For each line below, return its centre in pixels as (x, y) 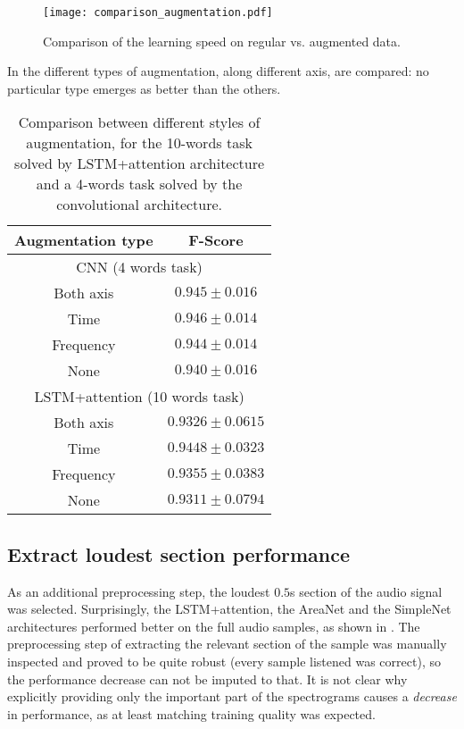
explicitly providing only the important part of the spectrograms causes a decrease (232, 696)
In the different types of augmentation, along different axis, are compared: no (218, 71)
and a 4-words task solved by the (139, 184)
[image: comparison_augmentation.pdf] (158, 13)
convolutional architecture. (140, 205)
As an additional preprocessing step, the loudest (139, 591)
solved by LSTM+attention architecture (140, 163)
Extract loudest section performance (179, 553)
